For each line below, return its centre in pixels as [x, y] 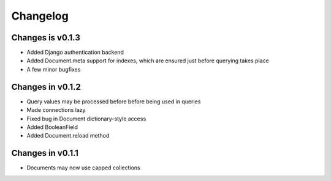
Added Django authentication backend [75, 53]
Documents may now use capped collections [83, 168]
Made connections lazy [56, 110]
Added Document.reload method [68, 136]
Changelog [40, 16]
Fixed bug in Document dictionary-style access [86, 119]
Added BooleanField [52, 127]
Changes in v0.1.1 [45, 153]
